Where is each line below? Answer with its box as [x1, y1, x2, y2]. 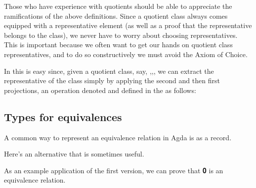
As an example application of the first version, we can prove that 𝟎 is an [4, 165, 223, 175]
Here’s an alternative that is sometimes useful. [4, 149, 144, 159]
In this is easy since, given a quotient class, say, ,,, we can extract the [4, 65, 214, 76]
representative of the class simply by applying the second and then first [4, 75, 220, 86]
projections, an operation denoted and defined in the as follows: [4, 85, 196, 95]
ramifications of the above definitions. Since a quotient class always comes [4, 10, 228, 21]
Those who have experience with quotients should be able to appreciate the [4, 1, 232, 11]
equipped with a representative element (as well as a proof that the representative [4, 20, 252, 31]
